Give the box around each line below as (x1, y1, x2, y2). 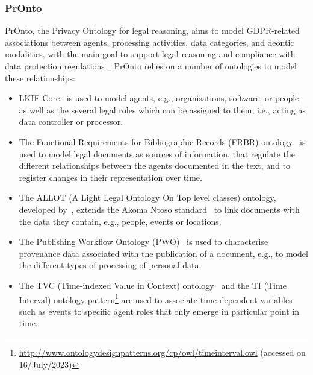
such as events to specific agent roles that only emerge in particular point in (19, 304, 300, 317)
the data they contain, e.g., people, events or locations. (19, 215, 222, 227)
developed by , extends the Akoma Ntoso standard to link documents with (19, 203, 300, 215)
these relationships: (5, 71, 75, 84)
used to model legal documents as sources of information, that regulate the (19, 147, 296, 160)
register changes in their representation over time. (19, 171, 202, 183)
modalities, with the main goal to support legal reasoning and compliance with (5, 48, 296, 60)
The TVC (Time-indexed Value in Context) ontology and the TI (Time (19, 279, 287, 291)
